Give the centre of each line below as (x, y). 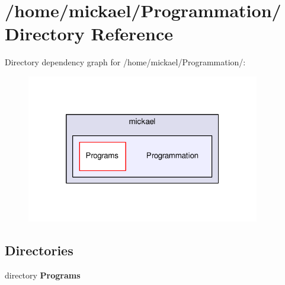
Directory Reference (89, 34)
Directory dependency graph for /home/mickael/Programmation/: (125, 62)
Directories (39, 250)
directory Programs (43, 275)
